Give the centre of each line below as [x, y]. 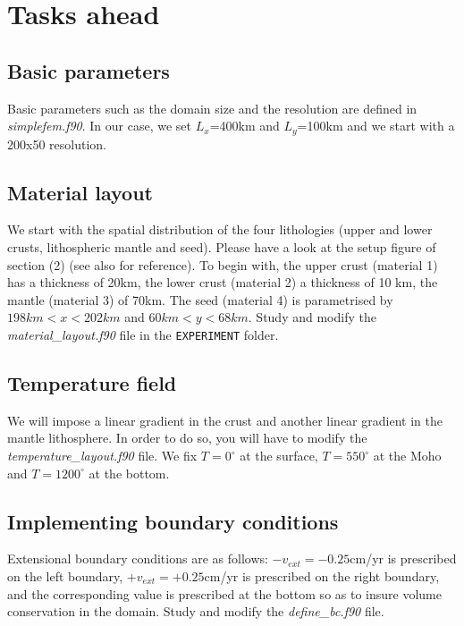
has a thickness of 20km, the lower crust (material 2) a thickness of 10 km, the [223, 282]
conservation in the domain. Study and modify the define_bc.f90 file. [196, 611]
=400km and [245, 126]
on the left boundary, [65, 576]
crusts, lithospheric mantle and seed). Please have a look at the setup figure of [222, 247]
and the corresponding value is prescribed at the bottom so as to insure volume [224, 593]
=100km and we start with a [376, 126]
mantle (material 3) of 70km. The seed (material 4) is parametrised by [200, 299]
